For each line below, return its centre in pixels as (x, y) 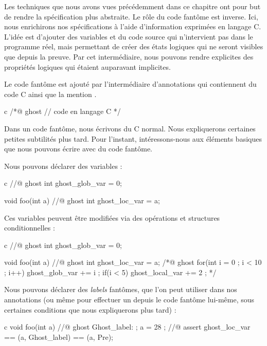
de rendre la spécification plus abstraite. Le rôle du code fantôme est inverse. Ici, (131, 16)
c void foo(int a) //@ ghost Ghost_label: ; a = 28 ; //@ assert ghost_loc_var (127, 327)
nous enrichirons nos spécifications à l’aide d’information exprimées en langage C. (133, 26)
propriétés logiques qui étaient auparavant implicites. (87, 66)
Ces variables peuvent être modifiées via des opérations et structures (112, 217)
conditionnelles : (30, 228)
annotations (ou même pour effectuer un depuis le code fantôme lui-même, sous (129, 300)
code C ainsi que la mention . (50, 94)
